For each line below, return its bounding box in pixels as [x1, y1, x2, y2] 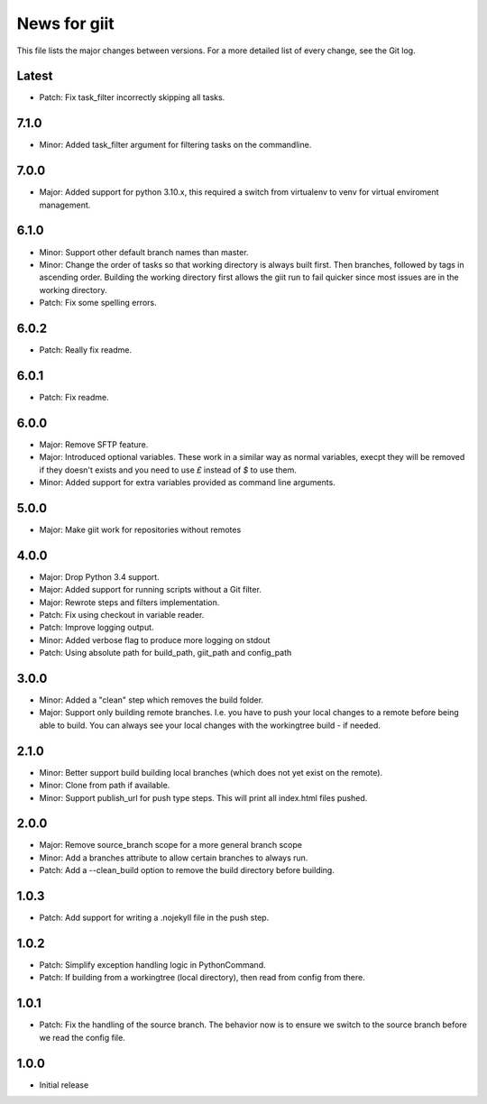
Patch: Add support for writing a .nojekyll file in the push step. [39, 912, 270, 924]
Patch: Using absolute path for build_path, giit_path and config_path [39, 648, 292, 658]
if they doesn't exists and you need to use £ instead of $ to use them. [39, 465, 298, 475]
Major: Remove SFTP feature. [39, 438, 149, 450]
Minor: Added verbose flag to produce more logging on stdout [39, 634, 271, 645]
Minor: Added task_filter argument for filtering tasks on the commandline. [39, 140, 312, 151]
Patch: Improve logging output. [39, 622, 154, 633]
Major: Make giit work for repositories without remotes [39, 524, 242, 535]
